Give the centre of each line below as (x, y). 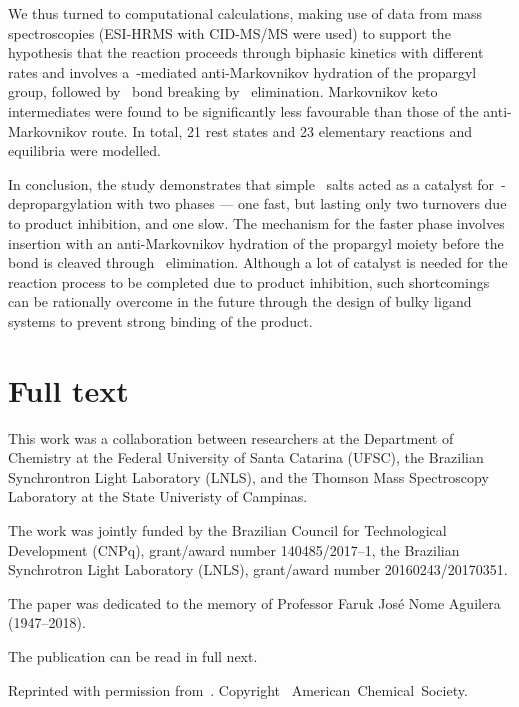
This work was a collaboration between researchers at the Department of (231, 437)
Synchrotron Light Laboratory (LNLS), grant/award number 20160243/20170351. (258, 569)
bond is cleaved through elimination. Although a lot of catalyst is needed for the (258, 262)
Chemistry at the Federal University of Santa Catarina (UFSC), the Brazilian (246, 457)
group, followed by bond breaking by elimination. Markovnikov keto (223, 91)
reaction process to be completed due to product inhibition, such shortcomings (249, 281)
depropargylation (60, 203)
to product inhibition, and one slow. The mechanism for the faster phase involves (256, 222)
